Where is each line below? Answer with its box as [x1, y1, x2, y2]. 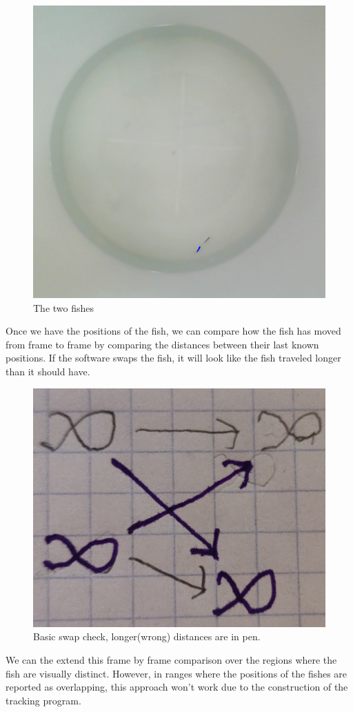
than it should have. [6, 364, 90, 378]
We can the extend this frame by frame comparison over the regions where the [6, 652, 337, 666]
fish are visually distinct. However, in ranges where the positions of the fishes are [6, 666, 347, 680]
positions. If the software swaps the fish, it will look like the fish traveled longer [6, 350, 341, 365]
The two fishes [33, 300, 94, 315]
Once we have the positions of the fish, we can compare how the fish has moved [6, 324, 341, 338]
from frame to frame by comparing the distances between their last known [6, 337, 319, 351]
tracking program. [6, 693, 81, 707]
